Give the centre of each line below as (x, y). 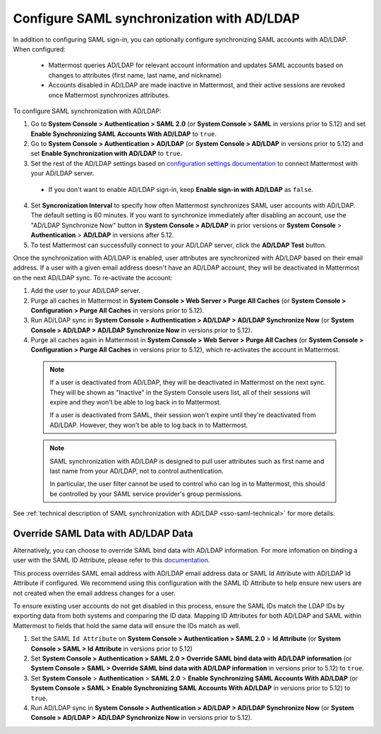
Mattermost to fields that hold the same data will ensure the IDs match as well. (127, 625)
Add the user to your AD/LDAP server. (86, 291)
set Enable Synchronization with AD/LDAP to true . (107, 154)
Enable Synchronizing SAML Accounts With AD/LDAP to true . (123, 133)
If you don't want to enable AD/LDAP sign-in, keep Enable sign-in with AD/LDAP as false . (181, 189)
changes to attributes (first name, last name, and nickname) (135, 75)
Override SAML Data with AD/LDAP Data (103, 533)
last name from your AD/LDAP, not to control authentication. (137, 471)
